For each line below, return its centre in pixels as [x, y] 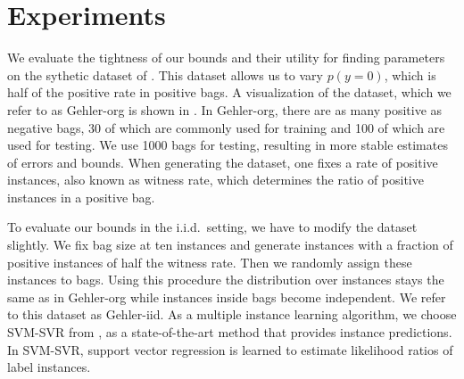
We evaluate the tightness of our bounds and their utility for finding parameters [226, 58]
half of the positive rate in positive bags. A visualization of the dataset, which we [229, 92]
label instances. [49, 367]
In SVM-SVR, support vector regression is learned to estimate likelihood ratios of [230, 349]
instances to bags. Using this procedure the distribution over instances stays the [226, 280]
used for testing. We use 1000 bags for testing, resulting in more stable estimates [228, 145]
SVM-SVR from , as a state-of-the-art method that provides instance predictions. [230, 332]
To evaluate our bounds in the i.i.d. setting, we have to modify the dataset [212, 227]
